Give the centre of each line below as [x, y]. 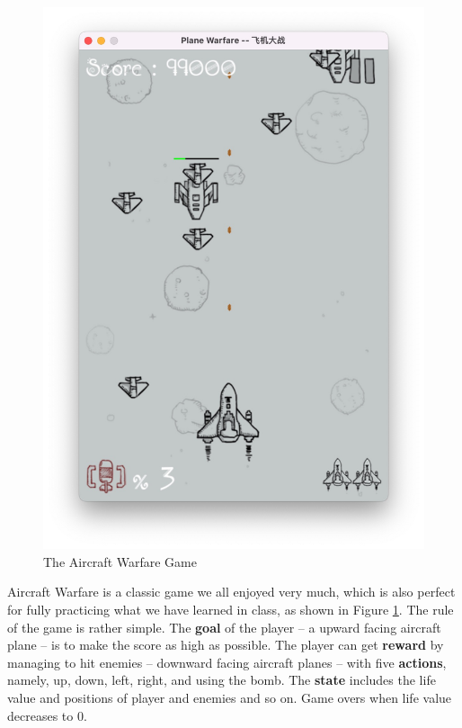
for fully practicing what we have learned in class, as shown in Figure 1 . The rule [231, 609]
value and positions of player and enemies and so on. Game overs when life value [230, 697]
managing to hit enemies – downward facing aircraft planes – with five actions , [227, 662]
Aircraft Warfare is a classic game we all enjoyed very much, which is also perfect [231, 592]
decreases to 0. [47, 715]
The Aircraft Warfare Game [120, 561]
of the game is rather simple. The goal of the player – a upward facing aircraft [224, 627]
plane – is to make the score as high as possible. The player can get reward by [226, 645]
